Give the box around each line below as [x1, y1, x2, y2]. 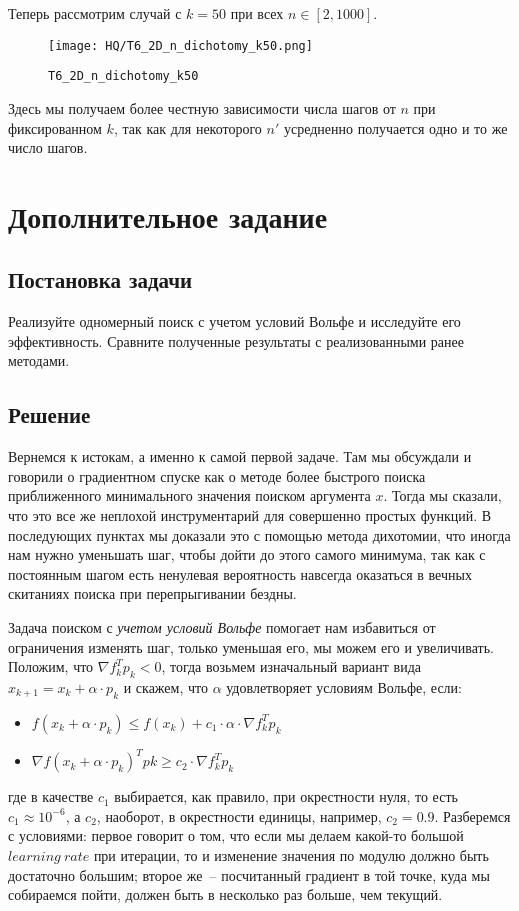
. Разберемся [434, 805, 511, 826]
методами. [8, 350, 70, 371]
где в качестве [8, 786, 94, 807]
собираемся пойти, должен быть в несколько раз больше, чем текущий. [8, 884, 443, 905]
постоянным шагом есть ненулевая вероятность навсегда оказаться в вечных [8, 563, 472, 584]
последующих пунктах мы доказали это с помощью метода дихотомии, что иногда [8, 524, 511, 545]
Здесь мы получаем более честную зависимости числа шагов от [8, 97, 396, 118]
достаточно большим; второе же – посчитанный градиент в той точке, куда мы [8, 864, 490, 885]
